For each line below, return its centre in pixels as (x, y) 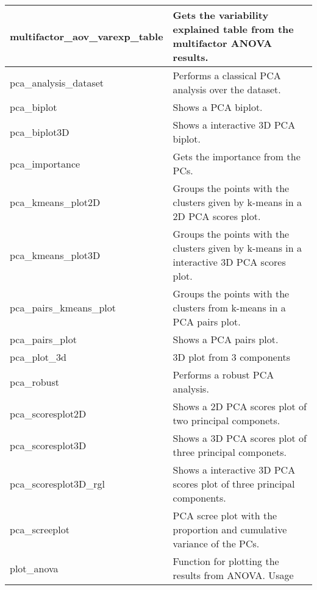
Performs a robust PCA (223, 375)
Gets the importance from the (237, 156)
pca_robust (35, 382)
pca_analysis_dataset (57, 82)
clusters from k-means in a (229, 307)
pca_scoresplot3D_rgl (58, 484)
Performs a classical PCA (227, 75)
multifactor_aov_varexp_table (87, 36)
